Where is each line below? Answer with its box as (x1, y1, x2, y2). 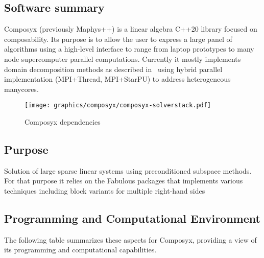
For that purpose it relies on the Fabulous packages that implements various (4, 175, 243, 186)
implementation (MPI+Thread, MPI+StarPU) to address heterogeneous (4, 74, 231, 84)
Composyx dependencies (25, 116, 101, 127)
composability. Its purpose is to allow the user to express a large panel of (4, 33, 232, 44)
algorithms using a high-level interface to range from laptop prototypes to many (4, 43, 254, 54)
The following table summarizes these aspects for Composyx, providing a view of (4, 234, 257, 245)
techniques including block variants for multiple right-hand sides (4, 185, 205, 196)
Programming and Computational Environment (4, 210, 260, 226)
